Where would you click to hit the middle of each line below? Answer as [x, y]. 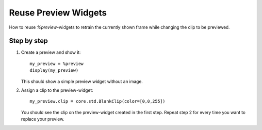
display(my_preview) [54, 71]
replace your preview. [43, 119]
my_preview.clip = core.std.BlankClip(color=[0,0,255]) [98, 101]
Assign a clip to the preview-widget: [57, 90]
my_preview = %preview [57, 64]
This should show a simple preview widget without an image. [82, 81]
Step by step [28, 41]
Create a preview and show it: [51, 52]
